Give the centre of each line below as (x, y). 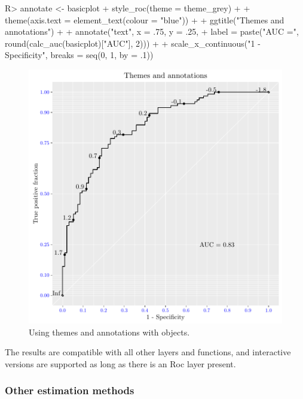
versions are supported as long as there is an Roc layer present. (120, 363)
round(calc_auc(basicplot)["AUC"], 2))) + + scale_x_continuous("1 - (133, 43)
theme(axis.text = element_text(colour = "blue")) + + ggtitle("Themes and (145, 19)
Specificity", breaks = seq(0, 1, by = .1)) (79, 55)
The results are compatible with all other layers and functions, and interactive (148, 352)
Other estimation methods (70, 390)
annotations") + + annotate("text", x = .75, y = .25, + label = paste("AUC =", (152, 31)
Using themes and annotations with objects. (109, 332)
